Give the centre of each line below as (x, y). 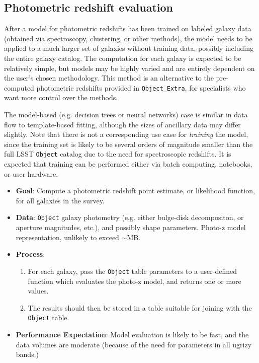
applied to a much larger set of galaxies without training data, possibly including (129, 48)
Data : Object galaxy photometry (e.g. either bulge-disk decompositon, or (130, 217)
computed (19, 87)
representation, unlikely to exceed (67, 237)
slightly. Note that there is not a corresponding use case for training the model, (126, 134)
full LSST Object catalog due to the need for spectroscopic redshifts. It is (118, 154)
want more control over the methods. (61, 97)
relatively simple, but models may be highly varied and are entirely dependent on (129, 68)
